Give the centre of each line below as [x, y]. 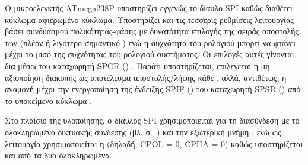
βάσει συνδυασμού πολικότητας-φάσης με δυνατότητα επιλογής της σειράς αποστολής [152, 31]
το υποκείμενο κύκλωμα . [48, 100]
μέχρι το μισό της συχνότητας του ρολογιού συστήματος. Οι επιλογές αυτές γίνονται [150, 54]
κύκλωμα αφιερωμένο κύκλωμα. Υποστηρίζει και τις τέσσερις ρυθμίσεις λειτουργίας [149, 19]
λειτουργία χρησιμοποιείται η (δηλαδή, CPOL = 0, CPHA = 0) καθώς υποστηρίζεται [154, 143]
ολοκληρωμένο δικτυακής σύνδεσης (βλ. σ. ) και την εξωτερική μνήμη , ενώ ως [143, 132]
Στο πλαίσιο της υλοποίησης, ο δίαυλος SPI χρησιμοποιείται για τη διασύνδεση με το [152, 120]
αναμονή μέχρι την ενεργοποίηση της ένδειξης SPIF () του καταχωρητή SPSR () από [153, 89]
